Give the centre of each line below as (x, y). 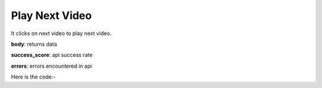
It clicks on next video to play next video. (61, 33)
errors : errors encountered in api (52, 66)
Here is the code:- (33, 77)
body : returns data (34, 44)
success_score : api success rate (52, 55)
